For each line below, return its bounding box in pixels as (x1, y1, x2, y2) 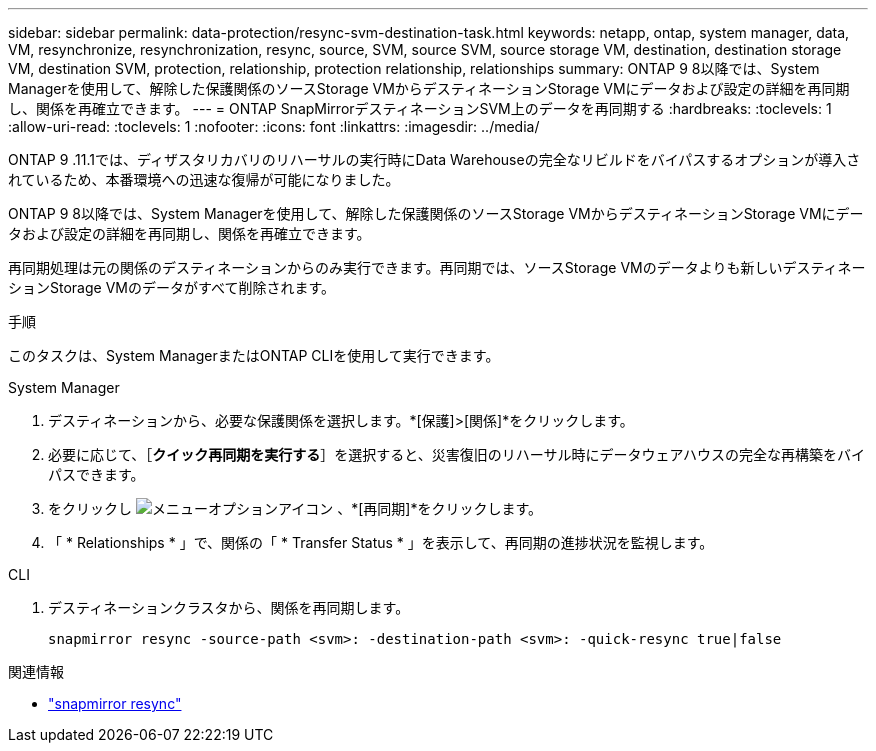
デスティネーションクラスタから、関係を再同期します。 (48, 599, 410, 616)
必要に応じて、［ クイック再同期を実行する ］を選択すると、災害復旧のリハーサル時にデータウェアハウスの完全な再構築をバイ (48, 446, 865, 463)
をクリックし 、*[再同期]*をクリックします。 (48, 500, 543, 517)
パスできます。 (48, 466, 145, 483)
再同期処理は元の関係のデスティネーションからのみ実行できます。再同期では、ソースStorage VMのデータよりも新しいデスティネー (8, 259, 866, 276)
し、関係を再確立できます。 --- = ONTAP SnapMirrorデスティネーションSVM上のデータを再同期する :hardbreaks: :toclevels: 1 (8, 100, 832, 117)
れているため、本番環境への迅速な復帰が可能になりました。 (8, 171, 400, 188)
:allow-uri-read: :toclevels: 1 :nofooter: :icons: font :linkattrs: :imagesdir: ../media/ (8, 118, 540, 135)
